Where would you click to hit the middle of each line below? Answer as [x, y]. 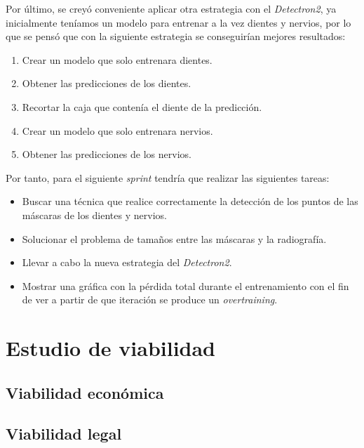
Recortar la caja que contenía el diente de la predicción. [142, 106]
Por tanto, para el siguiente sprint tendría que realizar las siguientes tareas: [168, 177]
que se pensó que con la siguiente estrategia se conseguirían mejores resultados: [176, 36]
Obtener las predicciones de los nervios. [107, 154]
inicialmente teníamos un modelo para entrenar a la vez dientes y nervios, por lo [178, 22]
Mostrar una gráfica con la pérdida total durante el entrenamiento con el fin [186, 285]
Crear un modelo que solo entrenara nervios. [117, 130]
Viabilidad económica [85, 392]
